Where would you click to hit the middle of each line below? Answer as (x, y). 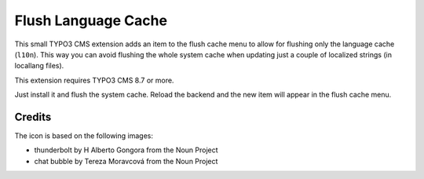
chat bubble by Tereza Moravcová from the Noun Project (126, 161)
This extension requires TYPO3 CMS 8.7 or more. (94, 80)
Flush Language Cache (91, 20)
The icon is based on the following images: (84, 136)
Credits (33, 117)
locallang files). (39, 66)
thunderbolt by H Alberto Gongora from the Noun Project (126, 150)
